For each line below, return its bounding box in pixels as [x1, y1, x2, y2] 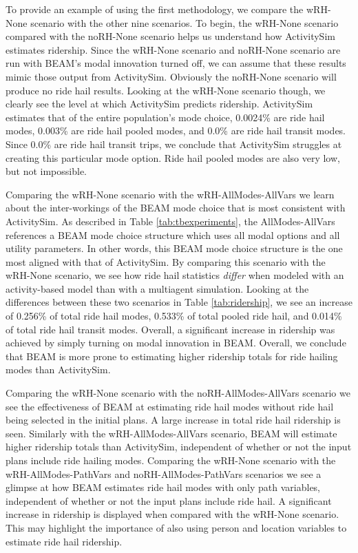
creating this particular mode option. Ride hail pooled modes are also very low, [6, 150, 340, 165]
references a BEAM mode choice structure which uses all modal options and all [6, 227, 340, 242]
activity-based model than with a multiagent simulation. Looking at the [6, 281, 309, 295]
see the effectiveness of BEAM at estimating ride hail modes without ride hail [6, 399, 334, 413]
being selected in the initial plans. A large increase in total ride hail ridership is [6, 413, 341, 427]
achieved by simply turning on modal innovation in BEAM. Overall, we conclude [6, 335, 346, 350]
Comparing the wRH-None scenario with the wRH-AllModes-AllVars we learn [6, 187, 335, 201]
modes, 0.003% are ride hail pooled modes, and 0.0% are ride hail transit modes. [6, 123, 346, 138]
